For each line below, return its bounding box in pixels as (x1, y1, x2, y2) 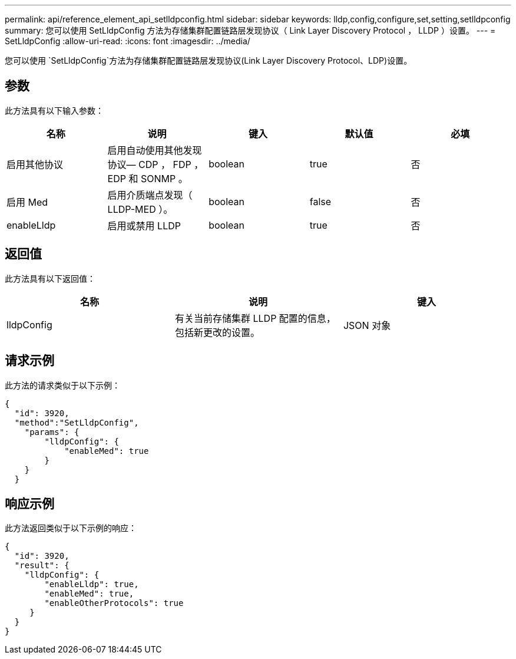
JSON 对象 (343, 319, 391, 331)
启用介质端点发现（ (107, 189, 193, 201)
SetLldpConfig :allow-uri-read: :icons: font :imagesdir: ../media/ (5, 36, 250, 46)
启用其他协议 (6, 158, 64, 170)
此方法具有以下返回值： (5, 273, 95, 284)
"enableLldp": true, (44, 579, 139, 589)
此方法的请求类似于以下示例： (5, 380, 120, 390)
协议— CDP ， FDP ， (107, 158, 204, 170)
